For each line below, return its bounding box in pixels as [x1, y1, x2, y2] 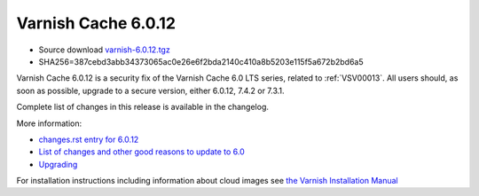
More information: [16, 118, 82, 129]
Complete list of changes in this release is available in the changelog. [16, 102, 270, 113]
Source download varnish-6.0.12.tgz [38, 44, 170, 55]
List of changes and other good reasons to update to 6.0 [38, 146, 246, 157]
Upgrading [38, 159, 78, 169]
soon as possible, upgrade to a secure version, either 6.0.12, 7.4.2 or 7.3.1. [16, 85, 285, 96]
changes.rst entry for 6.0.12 [38, 134, 139, 145]
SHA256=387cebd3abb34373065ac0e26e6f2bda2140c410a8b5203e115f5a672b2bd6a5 [38, 56, 364, 67]
